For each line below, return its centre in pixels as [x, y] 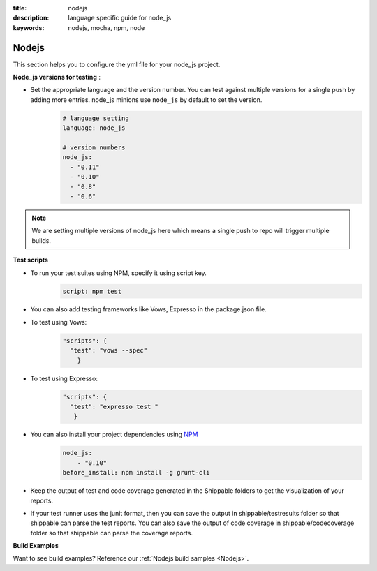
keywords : [29, 27]
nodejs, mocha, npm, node [106, 27]
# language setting [96, 118]
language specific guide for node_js [120, 18]
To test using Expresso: [64, 378]
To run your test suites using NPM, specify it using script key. [119, 273]
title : [20, 8]
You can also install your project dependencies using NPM [114, 435]
